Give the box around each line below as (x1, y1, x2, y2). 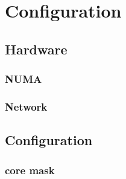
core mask (5, 162, 55, 177)
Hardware (5, 39, 68, 58)
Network (5, 99, 48, 114)
